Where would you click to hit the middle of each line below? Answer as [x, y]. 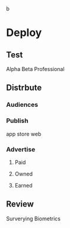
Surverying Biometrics [34, 218]
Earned [23, 185]
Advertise [21, 149]
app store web [24, 134]
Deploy [24, 33]
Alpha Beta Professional [35, 69]
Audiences [22, 105]
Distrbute [24, 88]
